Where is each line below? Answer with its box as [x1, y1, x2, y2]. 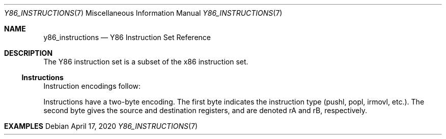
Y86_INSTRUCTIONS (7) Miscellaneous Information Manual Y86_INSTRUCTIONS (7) [4, 9, 283, 17]
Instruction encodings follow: [43, 82, 141, 90]
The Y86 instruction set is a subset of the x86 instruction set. [43, 57, 248, 66]
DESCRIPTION [4, 49, 53, 57]
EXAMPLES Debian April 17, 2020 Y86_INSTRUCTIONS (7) [4, 122, 198, 130]
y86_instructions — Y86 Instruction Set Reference [43, 33, 211, 42]
